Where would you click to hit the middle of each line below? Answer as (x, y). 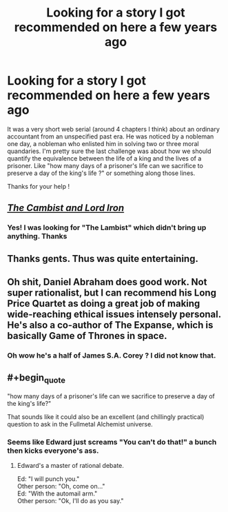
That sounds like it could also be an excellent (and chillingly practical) (106, 417)
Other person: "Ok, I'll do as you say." (70, 501)
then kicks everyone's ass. (53, 451)
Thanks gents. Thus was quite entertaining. (103, 259)
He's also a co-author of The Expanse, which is (110, 325)
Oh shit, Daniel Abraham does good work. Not (107, 282)
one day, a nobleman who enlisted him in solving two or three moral (103, 143)
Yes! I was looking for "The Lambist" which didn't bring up (107, 227)
